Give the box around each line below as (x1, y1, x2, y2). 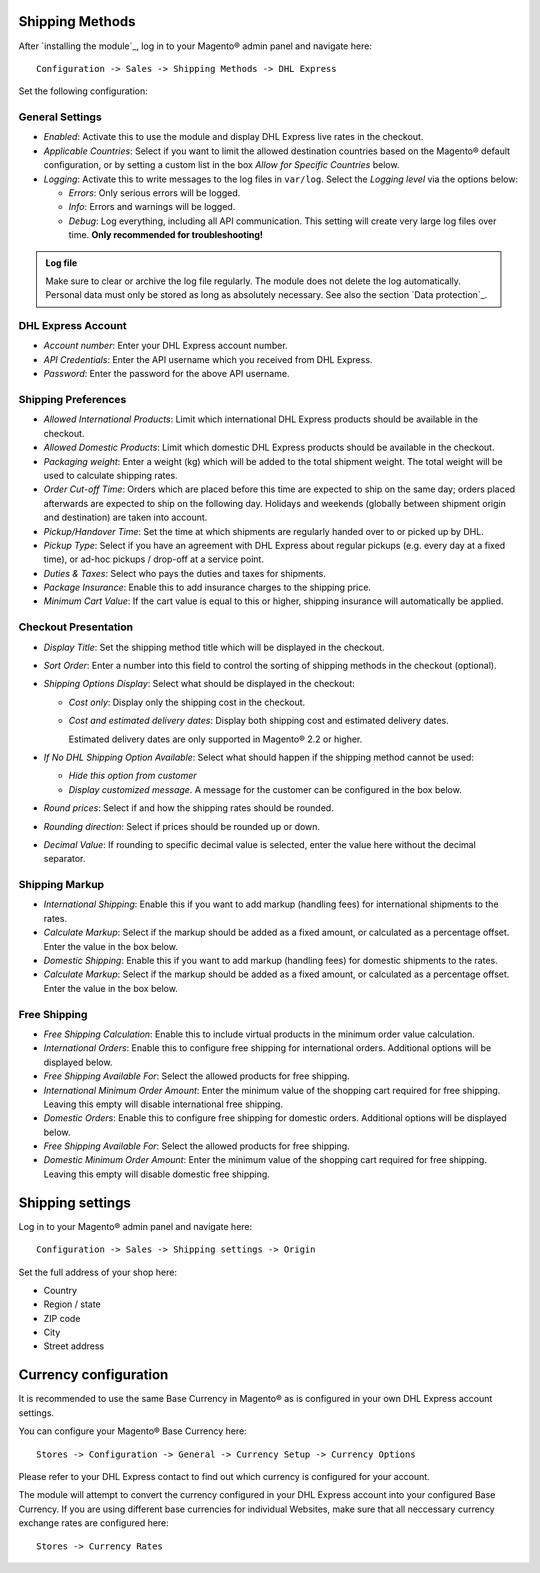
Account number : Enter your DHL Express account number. (43, 340, 289, 352)
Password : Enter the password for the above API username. (43, 368, 290, 380)
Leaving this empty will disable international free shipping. (43, 1098, 284, 1110)
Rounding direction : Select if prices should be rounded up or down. (43, 820, 320, 832)
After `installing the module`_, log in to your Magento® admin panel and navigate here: (18, 40, 372, 52)
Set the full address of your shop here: (18, 1266, 177, 1278)
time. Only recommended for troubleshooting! (68, 229, 264, 241)
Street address (43, 1340, 105, 1352)
